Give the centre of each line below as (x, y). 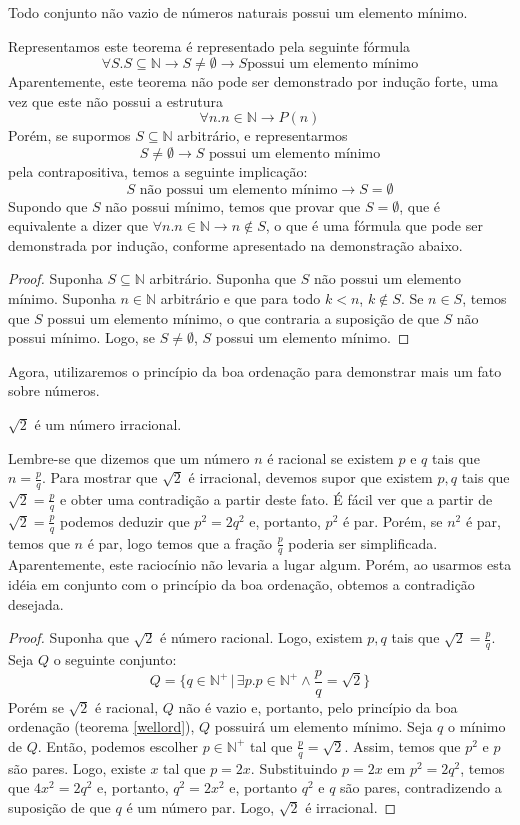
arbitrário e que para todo (240, 297)
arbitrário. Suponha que (222, 278)
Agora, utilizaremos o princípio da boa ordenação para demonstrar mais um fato (255, 370)
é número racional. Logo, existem (261, 637)
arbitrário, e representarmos (262, 135)
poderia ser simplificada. (363, 542)
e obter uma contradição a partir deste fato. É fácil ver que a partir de (276, 498)
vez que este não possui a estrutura (116, 100)
